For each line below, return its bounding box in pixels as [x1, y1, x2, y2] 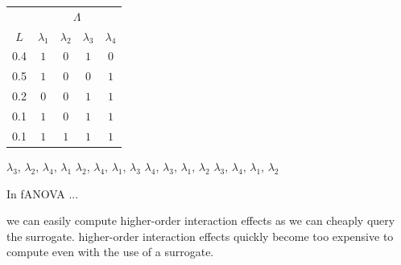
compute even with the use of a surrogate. [6, 243, 214, 260]
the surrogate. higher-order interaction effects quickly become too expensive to [6, 227, 394, 244]
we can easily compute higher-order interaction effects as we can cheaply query [6, 212, 395, 229]
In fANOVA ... [6, 185, 79, 202]
